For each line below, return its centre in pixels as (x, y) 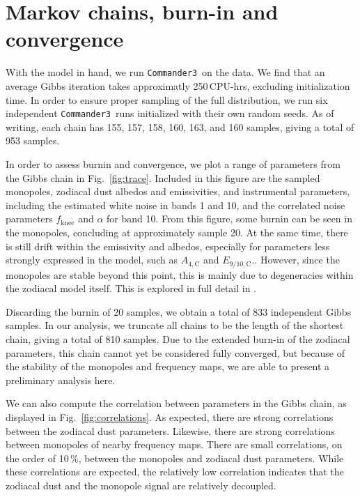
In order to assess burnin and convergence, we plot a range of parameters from (173, 164)
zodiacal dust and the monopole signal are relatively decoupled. (141, 485)
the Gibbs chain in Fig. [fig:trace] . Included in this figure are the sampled (163, 177)
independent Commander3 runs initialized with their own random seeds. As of (170, 113)
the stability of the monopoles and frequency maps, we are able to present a (168, 366)
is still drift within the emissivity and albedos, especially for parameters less (168, 246)
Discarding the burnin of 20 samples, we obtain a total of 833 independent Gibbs (179, 311)
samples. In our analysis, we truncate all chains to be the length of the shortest (175, 325)
